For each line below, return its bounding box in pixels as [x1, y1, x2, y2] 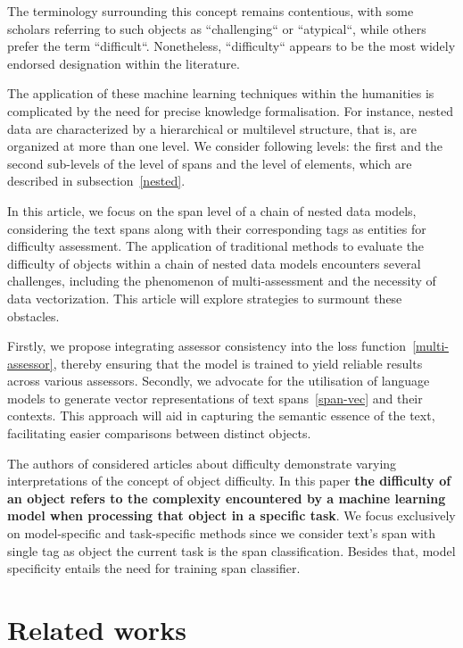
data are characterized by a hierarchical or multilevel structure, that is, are [7, 119, 417, 137]
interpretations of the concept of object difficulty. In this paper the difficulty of [7, 471, 451, 490]
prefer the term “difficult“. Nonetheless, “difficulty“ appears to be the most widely [7, 37, 456, 55]
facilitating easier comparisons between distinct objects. [7, 424, 311, 443]
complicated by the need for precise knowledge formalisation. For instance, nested [7, 101, 453, 120]
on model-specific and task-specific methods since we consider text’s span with [7, 524, 436, 543]
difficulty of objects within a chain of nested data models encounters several [7, 253, 421, 272]
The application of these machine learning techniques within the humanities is [7, 84, 434, 103]
